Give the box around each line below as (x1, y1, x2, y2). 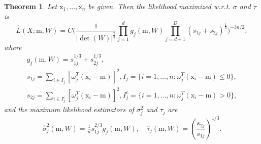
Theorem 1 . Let (4, 1, 57, 11)
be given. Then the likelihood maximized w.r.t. (88, 1, 231, 11)
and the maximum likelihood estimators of (4, 104, 134, 115)
